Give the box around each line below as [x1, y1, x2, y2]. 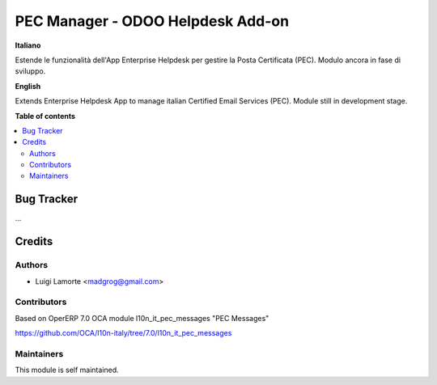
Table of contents [15, 111, 76, 121]
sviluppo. [15, 66, 46, 76]
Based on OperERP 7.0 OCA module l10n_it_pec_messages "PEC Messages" [15, 313, 269, 323]
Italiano [15, 40, 41, 50]
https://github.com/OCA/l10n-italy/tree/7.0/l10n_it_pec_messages [15, 328, 232, 338]
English [15, 81, 41, 91]
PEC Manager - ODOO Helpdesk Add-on [15, 12, 290, 30]
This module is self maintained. [15, 365, 119, 375]
